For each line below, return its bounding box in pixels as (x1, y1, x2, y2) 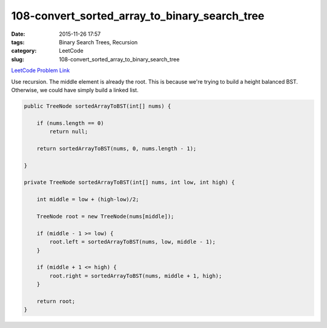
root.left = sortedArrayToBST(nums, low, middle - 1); (49, 238, 216, 246)
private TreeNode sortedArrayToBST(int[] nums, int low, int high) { (24, 179, 235, 186)
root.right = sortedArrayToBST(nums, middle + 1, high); (49, 272, 222, 279)
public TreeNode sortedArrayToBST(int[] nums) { (24, 102, 171, 109)
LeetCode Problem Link (11, 67, 70, 74)
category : (11, 47, 37, 55)
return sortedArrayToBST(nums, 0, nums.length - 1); (36, 145, 197, 152)
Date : (11, 30, 25, 38)
